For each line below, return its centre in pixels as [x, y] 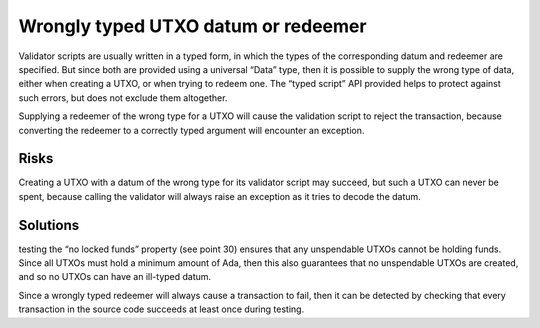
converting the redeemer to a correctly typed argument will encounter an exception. [191, 130]
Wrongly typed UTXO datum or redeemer [192, 26]
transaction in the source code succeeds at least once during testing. [161, 309]
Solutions [49, 225]
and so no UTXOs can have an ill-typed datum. [115, 277]
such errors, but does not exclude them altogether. [123, 97]
